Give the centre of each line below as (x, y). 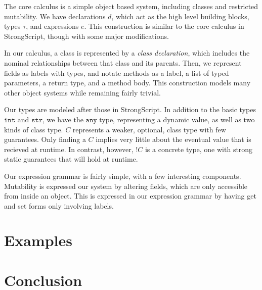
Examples (38, 240)
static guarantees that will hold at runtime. (71, 159)
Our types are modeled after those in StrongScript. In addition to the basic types (130, 109)
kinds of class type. (34, 129)
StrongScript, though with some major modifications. (86, 36)
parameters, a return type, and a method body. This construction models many (127, 83)
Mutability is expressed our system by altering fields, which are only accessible (126, 186)
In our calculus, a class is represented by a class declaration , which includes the (127, 53)
